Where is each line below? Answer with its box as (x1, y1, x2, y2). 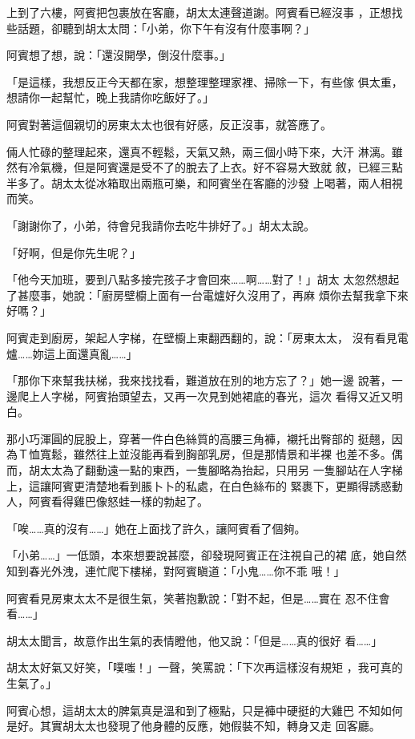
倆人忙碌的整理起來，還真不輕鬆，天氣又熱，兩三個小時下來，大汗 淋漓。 (6, 143, 392, 160)
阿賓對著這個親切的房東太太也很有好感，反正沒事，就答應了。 (6, 115, 332, 132)
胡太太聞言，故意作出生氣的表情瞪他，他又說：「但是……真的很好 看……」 (6, 632, 383, 648)
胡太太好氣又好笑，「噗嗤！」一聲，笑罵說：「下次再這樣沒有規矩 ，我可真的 (6, 659, 403, 676)
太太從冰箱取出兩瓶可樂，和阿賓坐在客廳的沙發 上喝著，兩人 (62, 174, 381, 191)
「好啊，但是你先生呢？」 (6, 244, 141, 260)
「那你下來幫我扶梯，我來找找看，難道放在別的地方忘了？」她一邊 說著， (6, 372, 392, 389)
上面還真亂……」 (54, 345, 138, 361)
